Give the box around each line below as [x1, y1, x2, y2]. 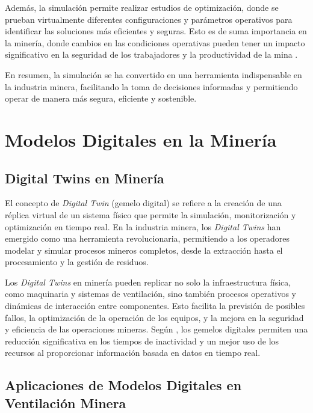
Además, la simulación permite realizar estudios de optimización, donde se [5, 1, 279, 13]
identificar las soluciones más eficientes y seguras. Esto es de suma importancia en [5, 25, 307, 37]
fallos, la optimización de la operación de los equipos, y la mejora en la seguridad [5, 311, 304, 323]
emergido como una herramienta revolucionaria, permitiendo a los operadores [5, 232, 290, 245]
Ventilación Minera [5, 393, 126, 412]
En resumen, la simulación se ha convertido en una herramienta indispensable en [5, 68, 302, 81]
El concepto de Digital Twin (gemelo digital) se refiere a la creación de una [5, 197, 282, 209]
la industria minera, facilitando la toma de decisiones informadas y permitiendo [5, 80, 298, 93]
